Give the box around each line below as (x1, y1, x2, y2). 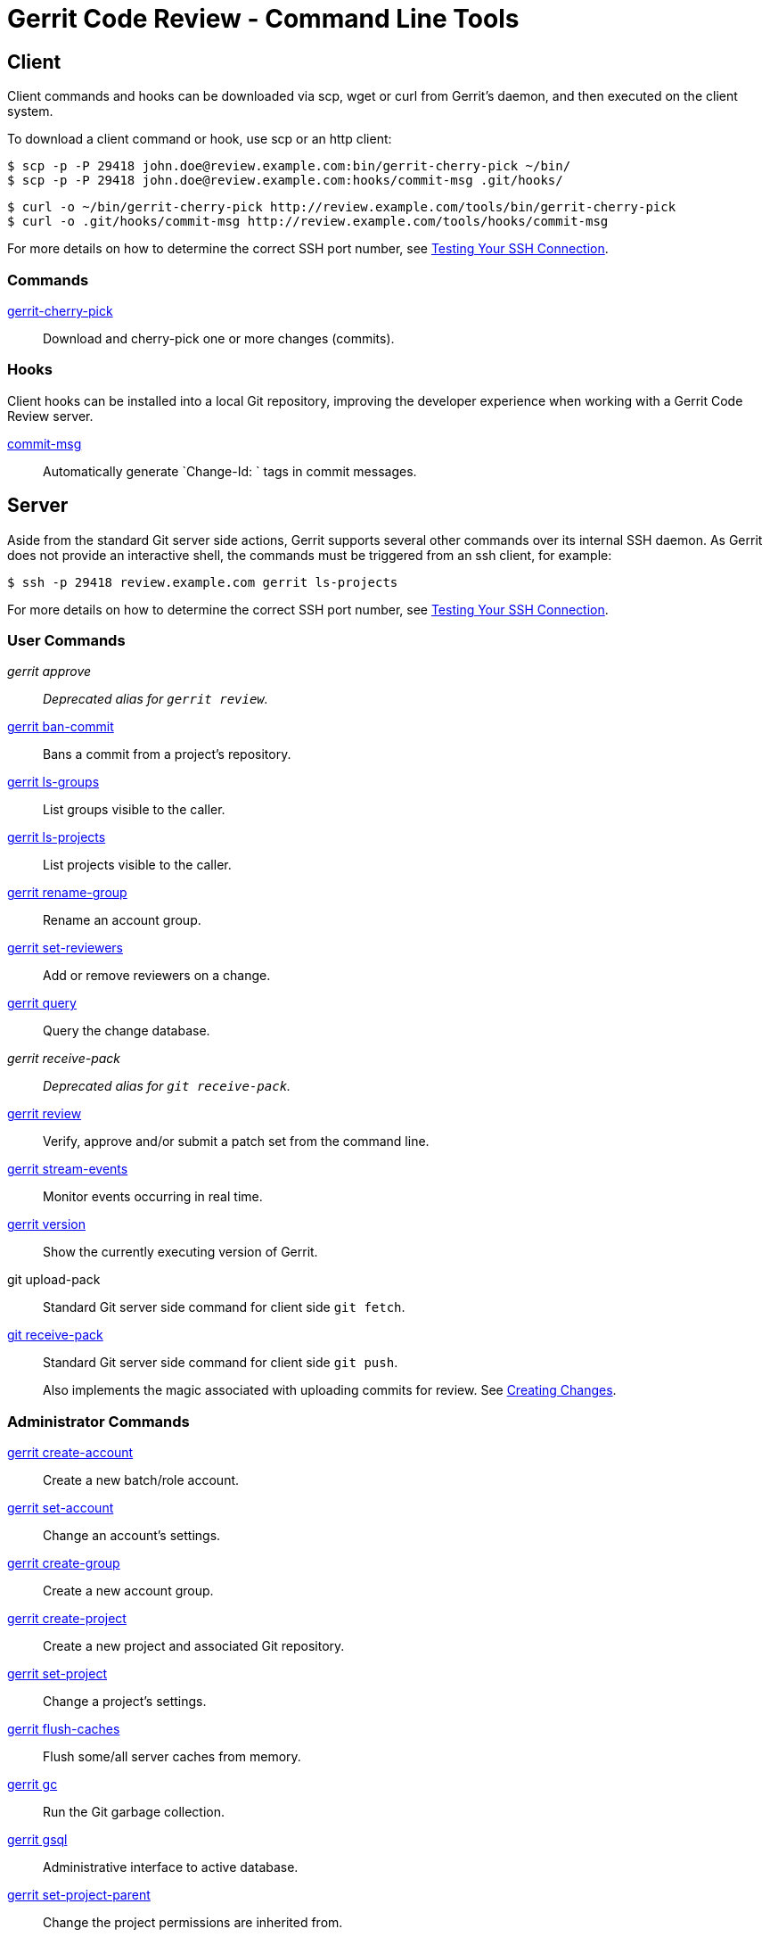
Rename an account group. (43, 912, 201, 928)
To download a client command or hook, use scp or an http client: (7, 131, 392, 147)
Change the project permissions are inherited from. (43, 1915, 343, 1931)
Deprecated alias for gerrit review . (43, 691, 268, 707)
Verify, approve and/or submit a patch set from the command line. (43, 1133, 430, 1150)
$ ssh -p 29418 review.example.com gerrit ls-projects (7, 574, 398, 589)
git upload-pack (7, 1272, 101, 1288)
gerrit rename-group (7, 885, 127, 901)
